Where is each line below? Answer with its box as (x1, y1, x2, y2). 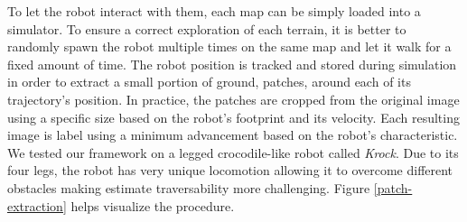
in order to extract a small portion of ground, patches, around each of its (7, 72, 411, 91)
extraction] (7, 196, 67, 215)
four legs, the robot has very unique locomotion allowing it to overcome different (7, 161, 453, 180)
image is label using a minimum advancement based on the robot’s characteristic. (7, 125, 458, 144)
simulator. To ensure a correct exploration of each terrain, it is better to (7, 19, 406, 38)
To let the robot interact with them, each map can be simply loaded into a (7, 2, 421, 20)
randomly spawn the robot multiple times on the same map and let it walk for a (7, 37, 452, 56)
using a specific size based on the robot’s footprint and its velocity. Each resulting (7, 107, 460, 126)
